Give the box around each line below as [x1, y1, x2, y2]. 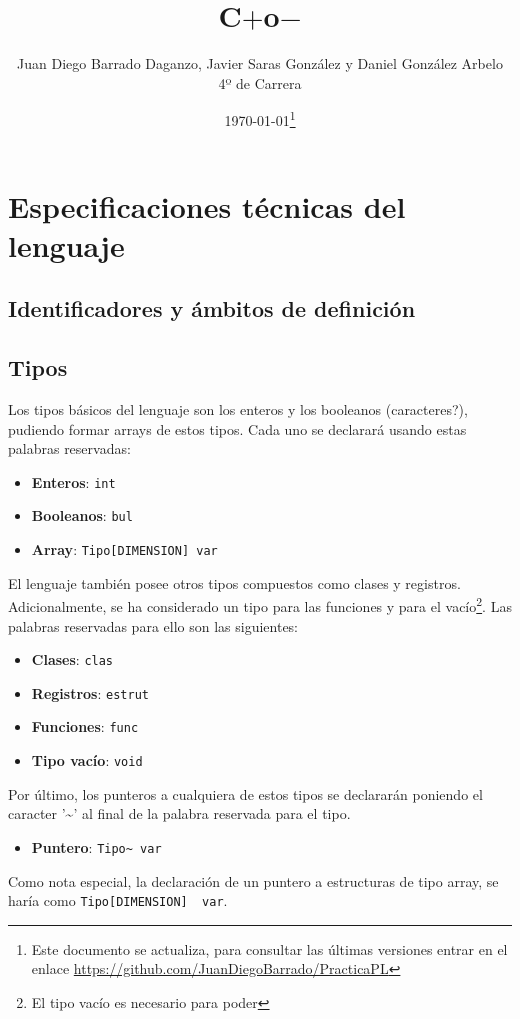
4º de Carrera [218, 72, 302, 93]
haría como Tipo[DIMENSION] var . [8, 890, 228, 911]
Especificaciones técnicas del [8, 185, 406, 226]
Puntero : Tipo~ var [31, 836, 162, 857]
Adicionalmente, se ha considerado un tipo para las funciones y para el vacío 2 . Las [8, 593, 512, 616]
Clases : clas [31, 649, 114, 670]
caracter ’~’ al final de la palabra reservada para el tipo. [8, 803, 351, 824]
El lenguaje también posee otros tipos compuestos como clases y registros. [8, 572, 461, 593]
